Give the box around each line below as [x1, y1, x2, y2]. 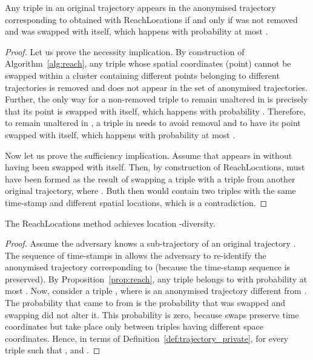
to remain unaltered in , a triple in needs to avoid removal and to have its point [5, 116, 301, 129]
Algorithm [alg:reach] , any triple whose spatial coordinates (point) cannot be [5, 57, 291, 70]
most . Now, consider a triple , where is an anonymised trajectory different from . [5, 284, 307, 297]
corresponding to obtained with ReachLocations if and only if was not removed [5, 13, 298, 25]
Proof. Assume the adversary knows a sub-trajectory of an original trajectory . [5, 237, 296, 250]
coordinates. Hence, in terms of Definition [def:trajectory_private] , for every [5, 332, 289, 344]
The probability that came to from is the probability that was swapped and [5, 296, 286, 309]
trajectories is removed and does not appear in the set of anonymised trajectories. [5, 81, 308, 93]
